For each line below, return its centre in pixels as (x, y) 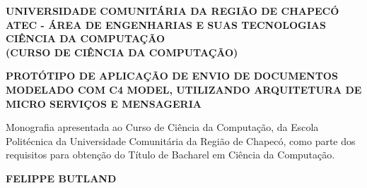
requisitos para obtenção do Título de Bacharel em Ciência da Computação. (170, 155)
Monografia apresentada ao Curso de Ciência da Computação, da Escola (162, 127)
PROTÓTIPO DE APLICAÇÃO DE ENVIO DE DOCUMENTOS (172, 76)
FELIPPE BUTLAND (61, 178)
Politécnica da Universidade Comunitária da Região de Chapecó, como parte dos (181, 140)
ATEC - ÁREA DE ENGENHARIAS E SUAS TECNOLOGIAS (166, 24)
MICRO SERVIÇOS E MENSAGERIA (104, 103)
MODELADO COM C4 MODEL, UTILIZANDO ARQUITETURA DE (184, 89)
